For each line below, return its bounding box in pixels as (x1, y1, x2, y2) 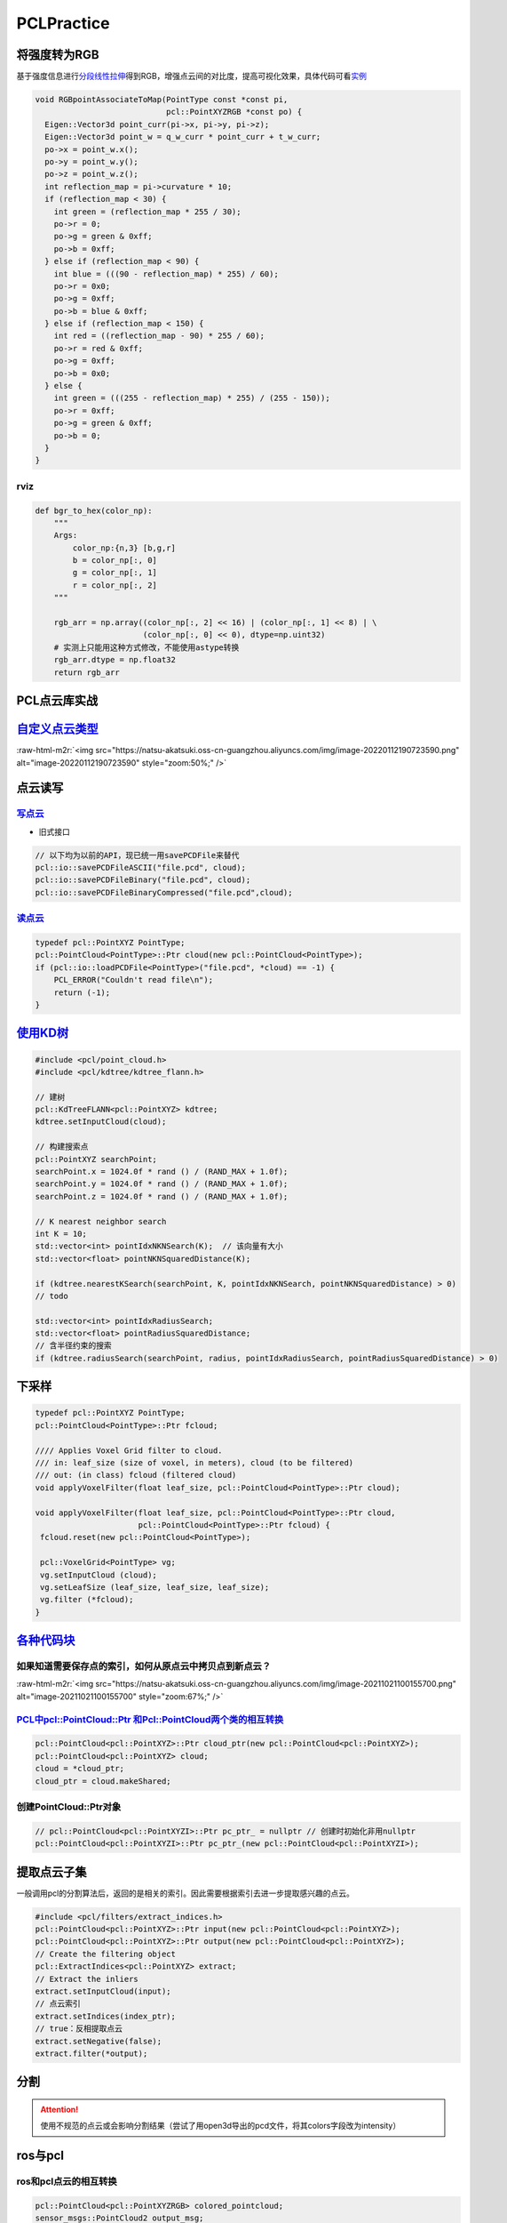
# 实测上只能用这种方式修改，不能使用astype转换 (53, 642, 240, 653)
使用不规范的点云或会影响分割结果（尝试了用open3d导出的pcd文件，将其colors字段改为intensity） (40, 2121, 401, 2131)
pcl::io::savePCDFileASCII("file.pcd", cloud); (35, 863, 246, 873)
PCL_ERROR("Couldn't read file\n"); (53, 975, 213, 985)
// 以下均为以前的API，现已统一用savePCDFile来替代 (35, 850, 240, 860)
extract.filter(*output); (35, 2048, 148, 2058)
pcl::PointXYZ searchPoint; (35, 1154, 157, 1164)
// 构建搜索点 (35, 1142, 89, 1152)
